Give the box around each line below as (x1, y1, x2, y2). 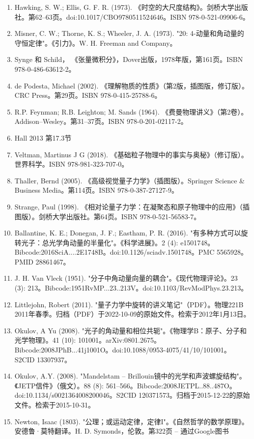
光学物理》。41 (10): (14, 335, 76, 345)
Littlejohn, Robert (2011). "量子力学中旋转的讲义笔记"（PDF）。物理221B (14, 299, 244, 309)
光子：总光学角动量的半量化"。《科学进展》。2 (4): (21, 237, 178, 247)
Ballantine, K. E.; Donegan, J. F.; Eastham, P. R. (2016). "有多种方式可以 (14, 228, 241, 238)
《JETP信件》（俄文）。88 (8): (14, 380, 104, 390)
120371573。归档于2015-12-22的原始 (139, 390, 250, 400)
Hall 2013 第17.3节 (14, 132, 72, 143)
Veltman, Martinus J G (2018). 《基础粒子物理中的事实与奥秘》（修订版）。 (14, 149, 248, 159)
